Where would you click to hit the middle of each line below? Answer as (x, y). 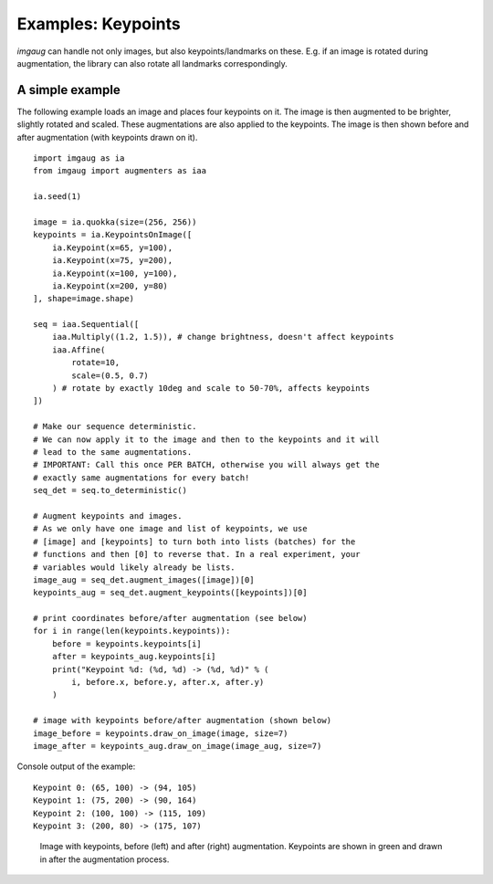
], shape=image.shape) (84, 299)
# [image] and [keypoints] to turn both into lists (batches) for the (194, 542)
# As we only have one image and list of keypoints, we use (170, 529)
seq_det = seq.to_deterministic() (110, 490)
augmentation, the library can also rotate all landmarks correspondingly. (152, 63)
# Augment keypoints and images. (108, 516)
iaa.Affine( (79, 350)
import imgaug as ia (79, 158)
